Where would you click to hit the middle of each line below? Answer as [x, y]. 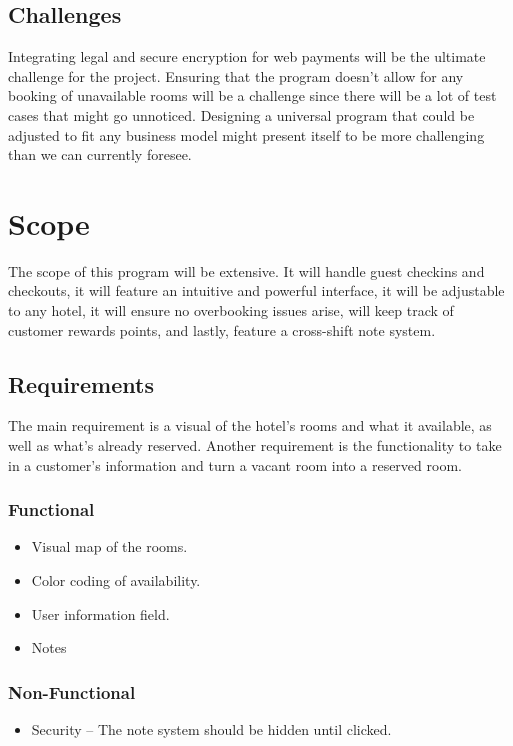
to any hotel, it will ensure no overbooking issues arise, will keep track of [231, 310]
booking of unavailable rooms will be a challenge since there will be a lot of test [252, 95]
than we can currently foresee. [100, 154]
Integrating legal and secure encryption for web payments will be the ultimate [247, 56]
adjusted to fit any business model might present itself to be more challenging [246, 134]
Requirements [81, 383]
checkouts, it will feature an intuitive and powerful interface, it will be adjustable [256, 290]
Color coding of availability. [116, 580]
